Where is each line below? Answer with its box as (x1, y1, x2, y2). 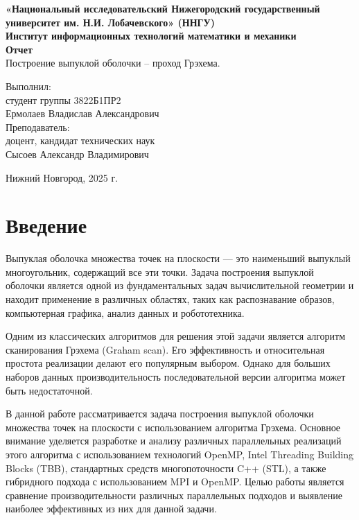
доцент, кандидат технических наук (6, 133, 155, 148)
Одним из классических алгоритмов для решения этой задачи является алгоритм (6, 329, 346, 343)
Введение (6, 211, 87, 239)
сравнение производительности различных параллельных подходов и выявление (6, 487, 342, 502)
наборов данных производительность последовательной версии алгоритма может (6, 370, 346, 383)
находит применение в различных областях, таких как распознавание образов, (6, 292, 335, 306)
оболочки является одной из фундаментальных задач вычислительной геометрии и (6, 278, 354, 293)
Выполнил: (6, 78, 51, 93)
